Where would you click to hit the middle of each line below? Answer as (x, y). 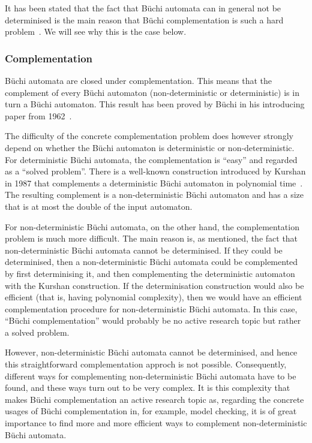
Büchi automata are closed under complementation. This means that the (138, 80)
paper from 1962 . (38, 115)
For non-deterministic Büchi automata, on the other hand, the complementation (152, 226)
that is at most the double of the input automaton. (99, 206)
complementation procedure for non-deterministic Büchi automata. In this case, (151, 308)
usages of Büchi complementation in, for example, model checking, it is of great (151, 411)
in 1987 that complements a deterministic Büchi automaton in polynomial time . (154, 183)
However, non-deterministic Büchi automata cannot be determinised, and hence (151, 352)
